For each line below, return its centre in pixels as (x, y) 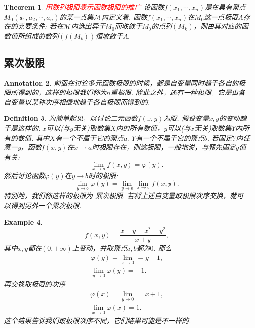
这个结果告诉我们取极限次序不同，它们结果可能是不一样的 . (97, 320)
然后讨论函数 (24, 175)
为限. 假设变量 (186, 118)
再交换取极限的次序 (35, 284)
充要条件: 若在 (40, 26)
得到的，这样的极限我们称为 (62, 92)
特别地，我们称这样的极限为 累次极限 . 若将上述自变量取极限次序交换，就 (120, 196)
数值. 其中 (33, 137)
